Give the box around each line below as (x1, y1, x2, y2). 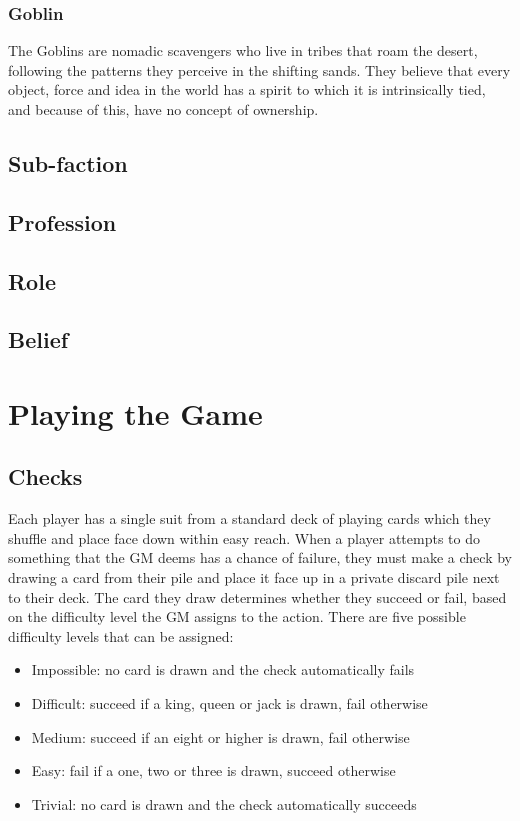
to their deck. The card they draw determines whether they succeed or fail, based (8, 586, 507, 607)
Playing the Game (8, 392, 263, 433)
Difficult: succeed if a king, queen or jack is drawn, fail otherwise (31, 693, 428, 714)
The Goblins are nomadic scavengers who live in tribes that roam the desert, (8, 40, 478, 61)
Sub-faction (8, 147, 128, 178)
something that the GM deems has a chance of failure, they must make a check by (8, 547, 512, 568)
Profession (8, 206, 117, 237)
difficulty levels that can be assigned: (8, 625, 234, 646)
